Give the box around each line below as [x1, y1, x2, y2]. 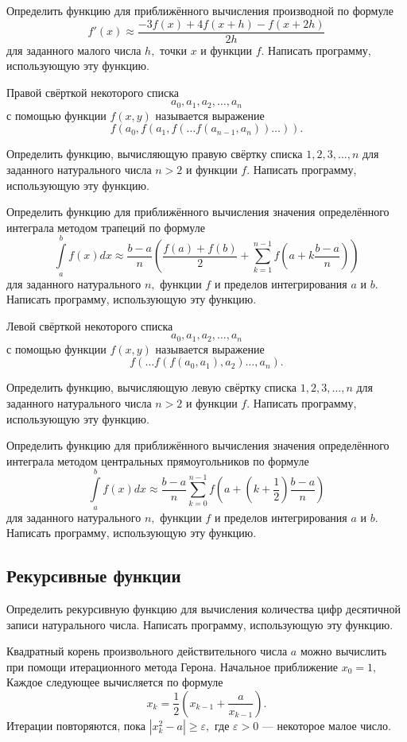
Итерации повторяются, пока [6, 717, 145, 733]
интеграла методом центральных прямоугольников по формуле [6, 452, 309, 469]
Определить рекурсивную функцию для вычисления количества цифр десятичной [6, 601, 401, 617]
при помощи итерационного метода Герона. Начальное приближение [6, 658, 339, 674]
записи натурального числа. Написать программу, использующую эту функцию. [6, 616, 393, 632]
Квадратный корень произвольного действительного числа [6, 643, 288, 659]
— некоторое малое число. [262, 717, 391, 733]
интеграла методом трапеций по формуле [6, 218, 205, 235]
